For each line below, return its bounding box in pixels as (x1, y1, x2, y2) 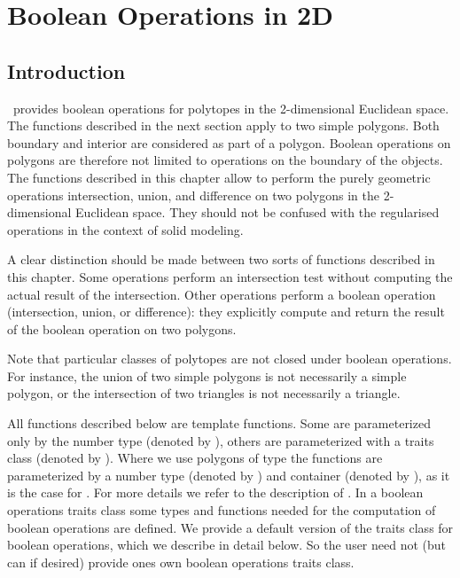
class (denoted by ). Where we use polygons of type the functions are (7, 449, 383, 467)
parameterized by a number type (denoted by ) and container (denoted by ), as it (7, 465, 450, 484)
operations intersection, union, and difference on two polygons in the (7, 185, 379, 204)
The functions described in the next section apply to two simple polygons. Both (7, 116, 440, 135)
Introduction (7, 57, 126, 84)
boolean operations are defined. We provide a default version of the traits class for (7, 518, 454, 536)
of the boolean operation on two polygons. (7, 319, 237, 338)
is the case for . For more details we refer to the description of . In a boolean (7, 483, 424, 502)
